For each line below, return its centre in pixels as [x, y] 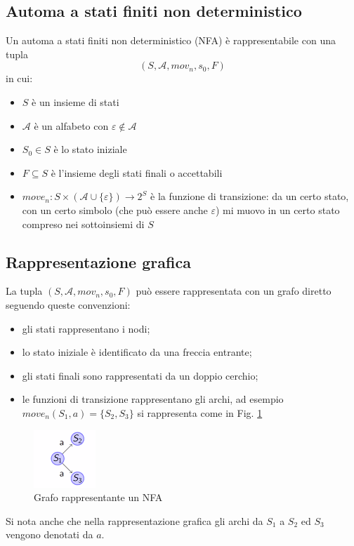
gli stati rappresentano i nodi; [86, 328]
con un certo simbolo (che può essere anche [115, 209]
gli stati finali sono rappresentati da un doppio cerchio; [140, 375]
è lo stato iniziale [90, 149]
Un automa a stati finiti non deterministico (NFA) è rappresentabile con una [171, 40]
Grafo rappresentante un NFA [98, 497]
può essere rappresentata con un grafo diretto [234, 291]
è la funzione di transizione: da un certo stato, [250, 196]
